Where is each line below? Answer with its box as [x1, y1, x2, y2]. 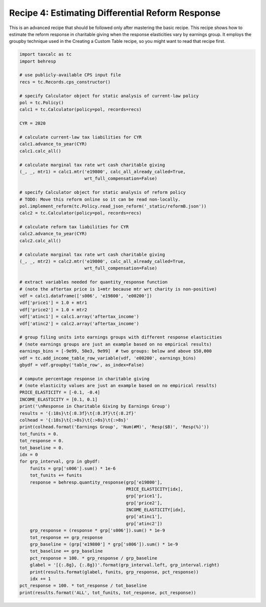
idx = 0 [19, 452, 38, 457]
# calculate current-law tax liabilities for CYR [19, 135, 142, 140]
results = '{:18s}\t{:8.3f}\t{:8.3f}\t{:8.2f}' [19, 410, 136, 416]
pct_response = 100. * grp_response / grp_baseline [30, 555, 158, 561]
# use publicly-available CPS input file [19, 72, 121, 78]
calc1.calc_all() [19, 148, 62, 154]
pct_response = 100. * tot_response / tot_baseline [19, 583, 147, 589]
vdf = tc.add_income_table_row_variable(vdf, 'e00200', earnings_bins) [19, 355, 197, 361]
